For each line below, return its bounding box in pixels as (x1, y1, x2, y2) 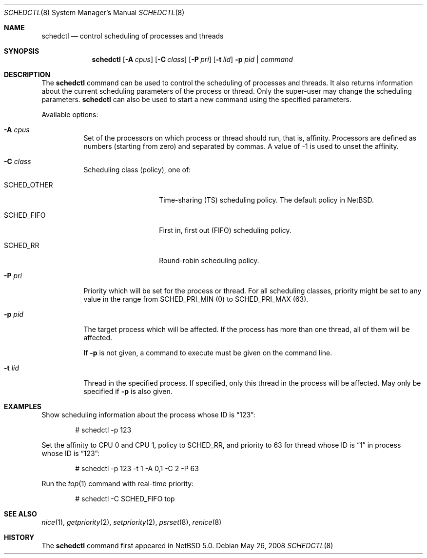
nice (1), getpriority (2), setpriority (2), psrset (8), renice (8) (41, 518, 222, 526)
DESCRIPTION (4, 70, 51, 79)
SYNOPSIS (4, 47, 39, 55)
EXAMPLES (4, 402, 41, 411)
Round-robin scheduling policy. (159, 256, 259, 265)
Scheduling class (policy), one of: (83, 165, 191, 174)
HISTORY (4, 533, 35, 541)
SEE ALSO (4, 510, 37, 518)
